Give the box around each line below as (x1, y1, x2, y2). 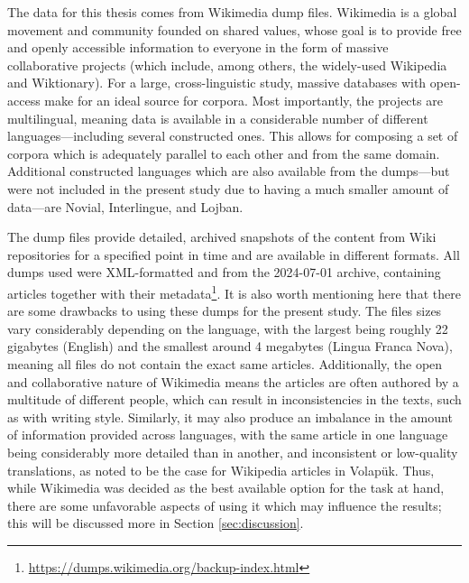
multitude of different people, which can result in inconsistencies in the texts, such (7, 390, 462, 409)
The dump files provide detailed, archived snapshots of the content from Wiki (7, 227, 437, 246)
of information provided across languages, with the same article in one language (7, 425, 448, 444)
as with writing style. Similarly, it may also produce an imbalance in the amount (7, 407, 453, 426)
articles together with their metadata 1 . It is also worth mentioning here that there (7, 281, 461, 302)
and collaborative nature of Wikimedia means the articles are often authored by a (7, 372, 459, 391)
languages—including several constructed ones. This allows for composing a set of (7, 126, 458, 145)
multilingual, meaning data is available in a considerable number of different (7, 108, 428, 127)
